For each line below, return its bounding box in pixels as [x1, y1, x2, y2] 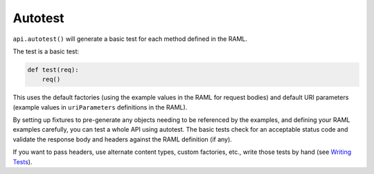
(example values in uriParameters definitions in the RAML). [12, 103, 188, 111]
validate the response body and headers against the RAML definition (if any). [12, 135, 232, 143]
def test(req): [27, 66, 79, 73]
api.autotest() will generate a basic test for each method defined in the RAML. [12, 35, 247, 43]
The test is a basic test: [12, 47, 80, 55]
